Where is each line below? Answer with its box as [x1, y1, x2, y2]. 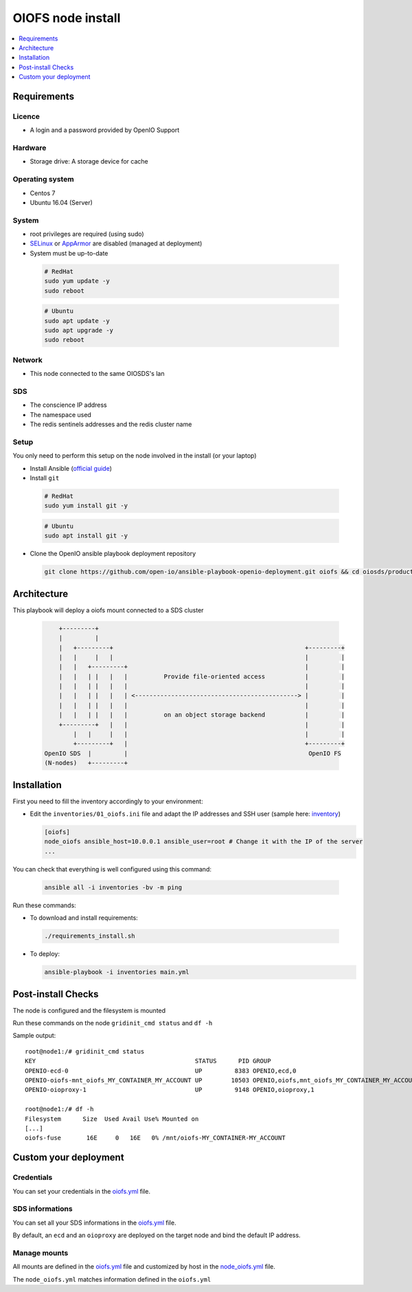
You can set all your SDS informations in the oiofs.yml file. [12, 1218, 176, 1227]
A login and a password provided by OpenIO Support [30, 126, 180, 134]
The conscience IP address [30, 401, 108, 409]
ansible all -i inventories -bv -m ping [44, 883, 182, 891]
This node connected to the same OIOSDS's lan [30, 370, 165, 378]
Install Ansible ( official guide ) [30, 464, 113, 472]
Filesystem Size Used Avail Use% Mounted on [25, 1115, 199, 1123]
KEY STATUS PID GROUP [25, 1057, 271, 1065]
